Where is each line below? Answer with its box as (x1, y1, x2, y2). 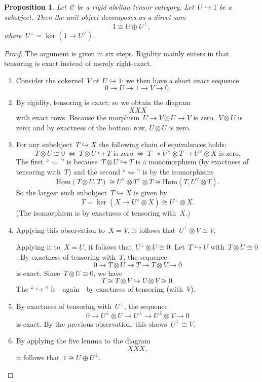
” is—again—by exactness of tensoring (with (45, 284, 183, 294)
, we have (93, 267, 123, 278)
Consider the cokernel (16, 75, 84, 85)
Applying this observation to (16, 224, 105, 235)
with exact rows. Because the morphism (16, 112, 140, 123)
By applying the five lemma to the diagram (16, 335, 151, 346)
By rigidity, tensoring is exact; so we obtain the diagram (16, 97, 191, 108)
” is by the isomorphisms (136, 166, 214, 177)
